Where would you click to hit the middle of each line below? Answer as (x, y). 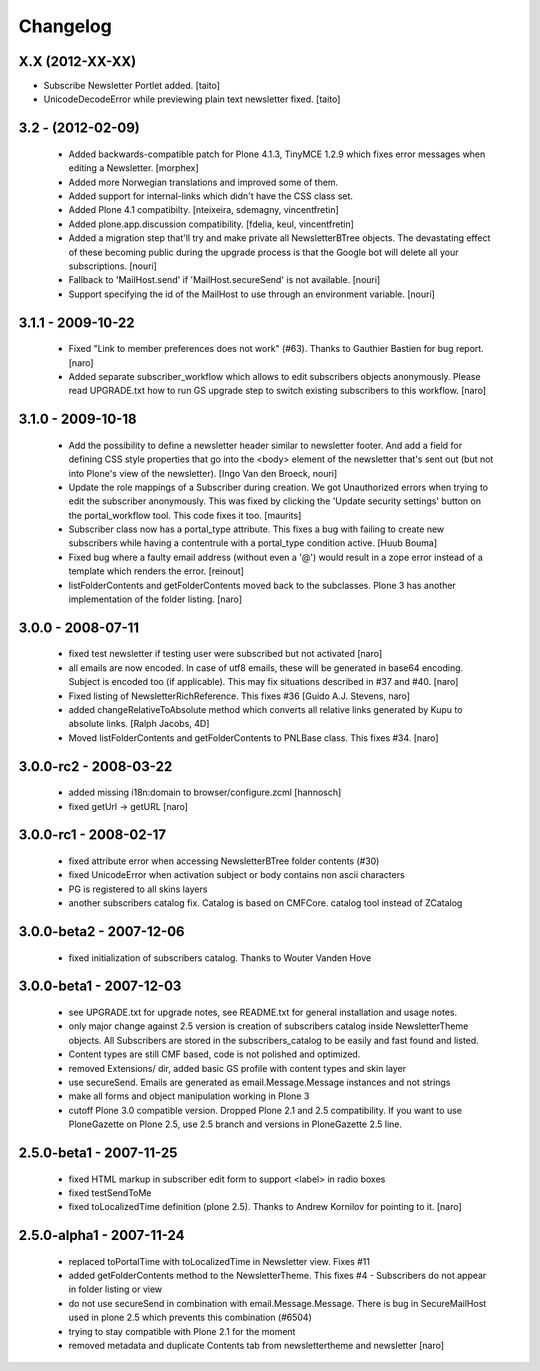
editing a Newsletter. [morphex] (133, 168)
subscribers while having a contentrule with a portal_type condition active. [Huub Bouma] (253, 543)
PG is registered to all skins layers (138, 889)
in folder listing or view (115, 1289)
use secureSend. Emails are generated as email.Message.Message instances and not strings (259, 1082)
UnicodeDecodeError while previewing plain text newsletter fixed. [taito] (192, 99)
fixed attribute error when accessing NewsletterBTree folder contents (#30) (224, 861)
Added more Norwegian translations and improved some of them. (203, 182)
